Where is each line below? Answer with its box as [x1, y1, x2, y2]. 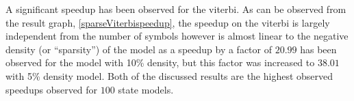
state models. [118, 82, 174, 96]
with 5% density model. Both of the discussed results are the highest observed [5, 68, 333, 83]
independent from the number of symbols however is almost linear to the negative [5, 29, 349, 43]
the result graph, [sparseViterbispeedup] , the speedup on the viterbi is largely [5, 15, 330, 29]
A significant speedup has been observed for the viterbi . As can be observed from [5, 2, 346, 16]
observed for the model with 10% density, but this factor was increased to [5, 55, 315, 70]
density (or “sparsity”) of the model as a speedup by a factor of [5, 42, 272, 56]
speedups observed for [5, 82, 98, 96]
